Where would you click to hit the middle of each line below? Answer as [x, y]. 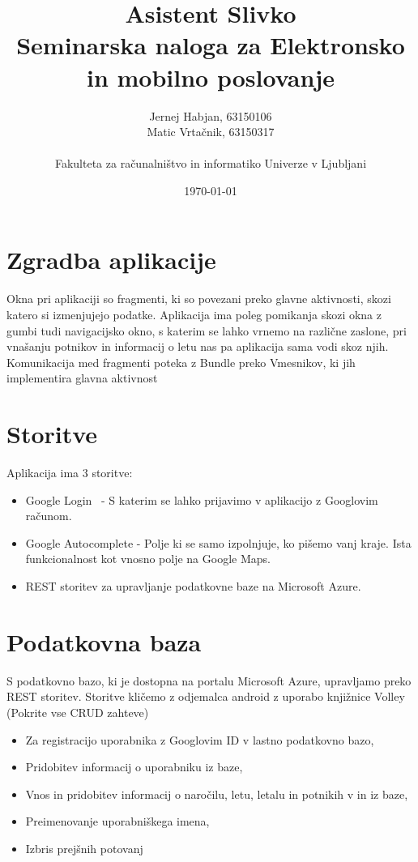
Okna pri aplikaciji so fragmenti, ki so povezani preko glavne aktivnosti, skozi [199, 299]
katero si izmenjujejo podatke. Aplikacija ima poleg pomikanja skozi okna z [194, 314]
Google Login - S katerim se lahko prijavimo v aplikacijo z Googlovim [202, 499]
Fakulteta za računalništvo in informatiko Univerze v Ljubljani [211, 163]
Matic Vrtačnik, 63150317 [211, 132]
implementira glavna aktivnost [82, 378]
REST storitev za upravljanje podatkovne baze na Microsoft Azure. [193, 586]
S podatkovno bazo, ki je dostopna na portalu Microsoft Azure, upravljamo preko [209, 680]
